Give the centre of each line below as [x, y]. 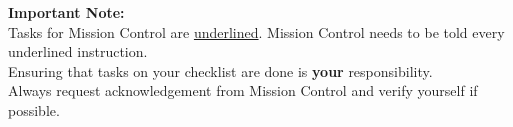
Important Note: [66, 12]
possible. [34, 109]
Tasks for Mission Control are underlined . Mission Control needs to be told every [256, 31]
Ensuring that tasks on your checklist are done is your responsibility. [220, 70]
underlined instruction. [78, 51]
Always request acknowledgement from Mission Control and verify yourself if [243, 90]
